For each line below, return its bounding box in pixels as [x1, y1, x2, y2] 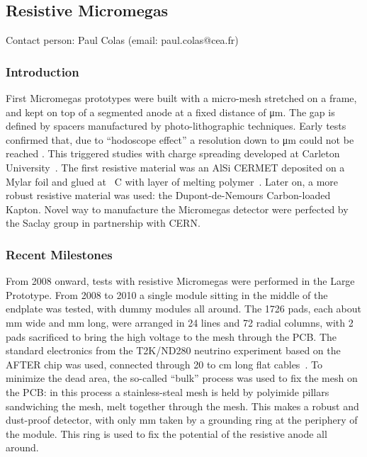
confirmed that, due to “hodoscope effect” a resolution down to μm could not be [6, 132, 354, 147]
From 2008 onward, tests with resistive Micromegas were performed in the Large [6, 273, 355, 288]
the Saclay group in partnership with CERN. [6, 215, 201, 230]
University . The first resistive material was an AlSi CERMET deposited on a [6, 159, 345, 174]
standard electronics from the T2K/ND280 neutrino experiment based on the [6, 343, 341, 358]
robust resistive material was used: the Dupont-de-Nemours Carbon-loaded [6, 188, 331, 203]
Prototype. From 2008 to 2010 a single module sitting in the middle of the [6, 287, 328, 302]
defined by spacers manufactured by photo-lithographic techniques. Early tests [6, 118, 346, 133]
